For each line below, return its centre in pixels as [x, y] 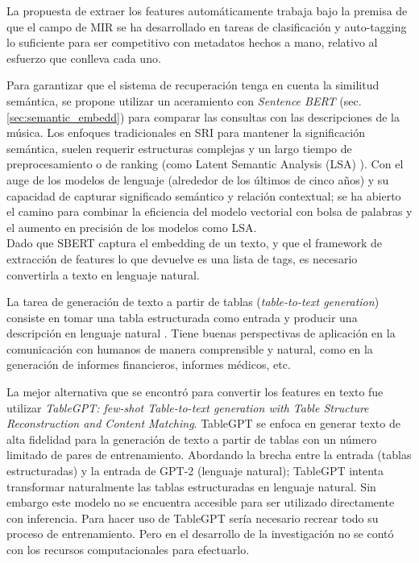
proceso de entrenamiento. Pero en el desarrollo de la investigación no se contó [200, 534]
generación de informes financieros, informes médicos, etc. [149, 364]
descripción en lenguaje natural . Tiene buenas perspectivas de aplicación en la [201, 333]
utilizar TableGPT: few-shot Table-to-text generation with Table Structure [188, 407]
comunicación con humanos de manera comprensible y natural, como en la [190, 348]
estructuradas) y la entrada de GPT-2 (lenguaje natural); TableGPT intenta [195, 471]
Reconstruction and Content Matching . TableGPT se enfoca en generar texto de [203, 423]
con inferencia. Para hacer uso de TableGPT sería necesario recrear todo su [193, 517]
